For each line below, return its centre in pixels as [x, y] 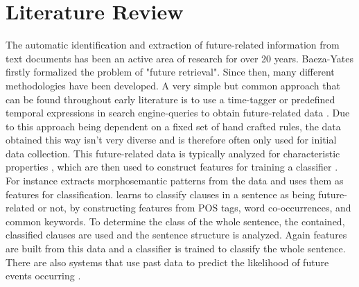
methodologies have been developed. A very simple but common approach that [173, 85]
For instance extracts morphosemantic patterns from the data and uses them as [175, 181]
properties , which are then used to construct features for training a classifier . [172, 167]
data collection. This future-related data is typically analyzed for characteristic [173, 153]
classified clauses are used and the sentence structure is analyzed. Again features [176, 235]
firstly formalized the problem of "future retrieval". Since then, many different [170, 72]
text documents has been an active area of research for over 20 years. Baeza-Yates [179, 58]
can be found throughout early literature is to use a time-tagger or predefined [170, 99]
